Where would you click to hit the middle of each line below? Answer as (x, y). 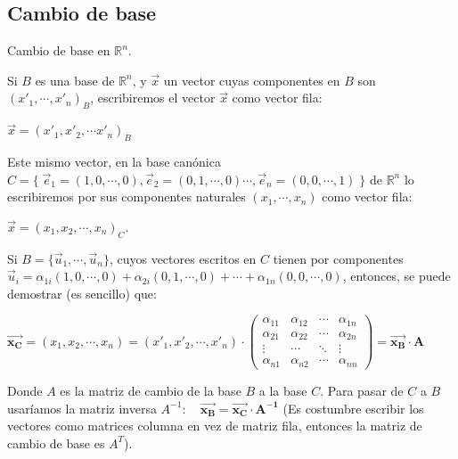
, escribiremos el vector (153, 98)
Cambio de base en (59, 50)
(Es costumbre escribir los (353, 408)
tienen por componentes (338, 258)
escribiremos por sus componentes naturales (127, 197)
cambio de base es (56, 443)
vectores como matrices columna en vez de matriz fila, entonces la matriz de (215, 426)
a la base (283, 390)
